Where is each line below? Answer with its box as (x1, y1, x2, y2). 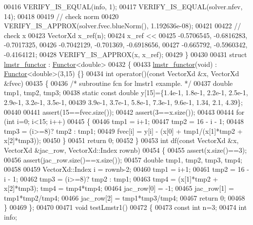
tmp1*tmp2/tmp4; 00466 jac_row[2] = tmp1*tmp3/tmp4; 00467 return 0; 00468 (4, 192, 245, 203)
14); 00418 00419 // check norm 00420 (4, 11, 119, 21)
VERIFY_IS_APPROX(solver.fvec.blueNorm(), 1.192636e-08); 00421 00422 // (4, 20, 241, 31)
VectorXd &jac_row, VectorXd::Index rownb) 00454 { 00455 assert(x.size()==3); (4, 144, 247, 155)
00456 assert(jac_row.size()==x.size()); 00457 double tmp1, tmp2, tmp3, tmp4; (4, 154, 242, 164)
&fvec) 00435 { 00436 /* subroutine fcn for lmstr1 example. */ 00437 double (4, 78, 233, 88)
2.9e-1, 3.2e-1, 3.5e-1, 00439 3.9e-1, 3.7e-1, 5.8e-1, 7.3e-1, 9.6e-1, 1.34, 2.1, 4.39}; (4, 97, 243, 107)
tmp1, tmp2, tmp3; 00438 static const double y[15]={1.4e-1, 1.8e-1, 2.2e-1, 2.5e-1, (4, 87, 248, 98)
